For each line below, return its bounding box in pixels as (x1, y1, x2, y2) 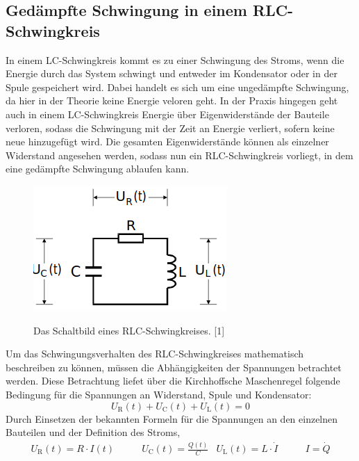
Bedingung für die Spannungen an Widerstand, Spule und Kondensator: (6, 387, 312, 401)
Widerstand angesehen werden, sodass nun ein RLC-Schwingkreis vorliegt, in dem (6, 147, 353, 162)
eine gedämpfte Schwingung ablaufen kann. (6, 161, 190, 176)
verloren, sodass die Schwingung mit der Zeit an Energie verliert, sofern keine (6, 120, 335, 135)
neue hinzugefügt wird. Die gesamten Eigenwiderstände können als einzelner (6, 134, 329, 149)
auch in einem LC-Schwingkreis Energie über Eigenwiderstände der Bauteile (6, 106, 329, 121)
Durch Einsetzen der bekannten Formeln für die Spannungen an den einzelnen (6, 411, 338, 426)
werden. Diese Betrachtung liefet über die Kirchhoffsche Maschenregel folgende (6, 373, 340, 388)
